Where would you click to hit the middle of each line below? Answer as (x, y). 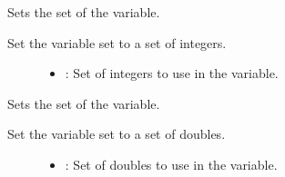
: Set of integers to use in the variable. (172, 73)
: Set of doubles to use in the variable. (171, 164)
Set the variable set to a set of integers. (117, 42)
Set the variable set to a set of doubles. (117, 134)
